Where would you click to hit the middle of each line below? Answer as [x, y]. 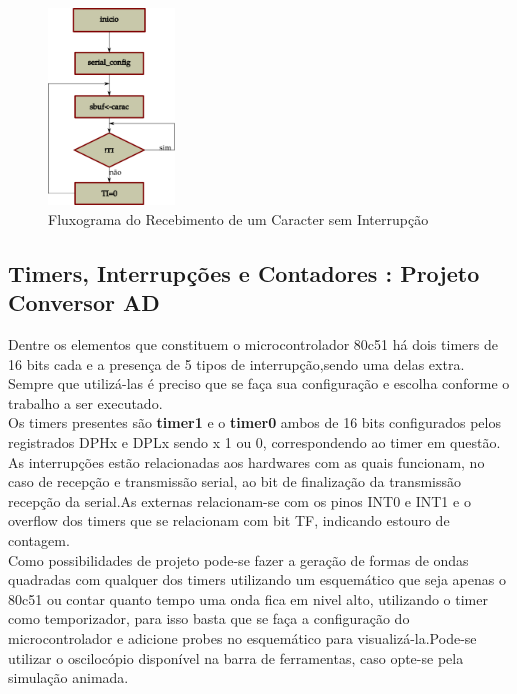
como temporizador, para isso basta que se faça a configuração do [209, 618]
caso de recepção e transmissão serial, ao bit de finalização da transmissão [234, 481]
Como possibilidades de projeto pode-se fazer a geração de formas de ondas [238, 559]
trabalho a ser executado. [85, 402]
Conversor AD [84, 302]
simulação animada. [68, 677]
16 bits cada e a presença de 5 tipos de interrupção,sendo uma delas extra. [236, 363]
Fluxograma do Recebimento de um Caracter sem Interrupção [238, 218]
